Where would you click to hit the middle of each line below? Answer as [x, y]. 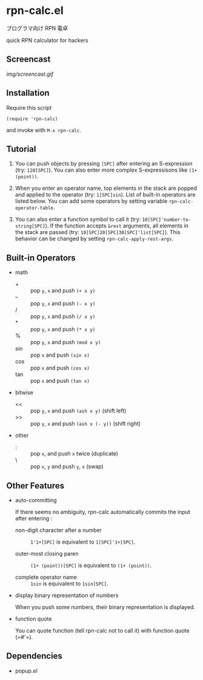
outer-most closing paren [47, 554]
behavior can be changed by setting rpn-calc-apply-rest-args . [94, 239]
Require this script [29, 107]
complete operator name [46, 577]
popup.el [26, 670]
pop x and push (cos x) [60, 368]
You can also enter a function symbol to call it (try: [78, 220]
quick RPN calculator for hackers [47, 40]
